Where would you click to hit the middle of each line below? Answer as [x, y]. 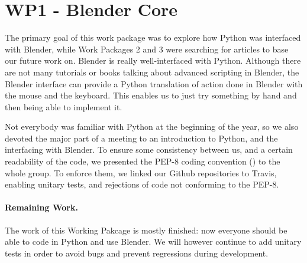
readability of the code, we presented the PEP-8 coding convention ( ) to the [143, 161]
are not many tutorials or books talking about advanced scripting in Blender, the [152, 72]
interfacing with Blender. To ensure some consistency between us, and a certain [149, 149]
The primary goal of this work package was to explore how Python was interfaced [153, 37]
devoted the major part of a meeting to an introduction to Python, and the [141, 138]
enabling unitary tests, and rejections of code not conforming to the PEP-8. [142, 184]
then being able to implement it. [64, 106]
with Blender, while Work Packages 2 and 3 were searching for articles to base [147, 49]
